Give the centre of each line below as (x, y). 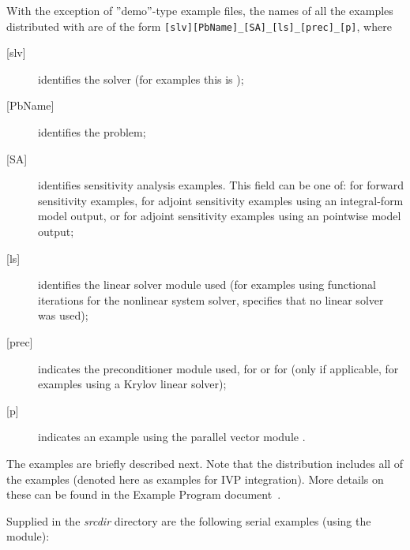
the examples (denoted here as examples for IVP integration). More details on (195, 479)
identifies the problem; (92, 132)
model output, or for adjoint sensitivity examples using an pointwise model (220, 216)
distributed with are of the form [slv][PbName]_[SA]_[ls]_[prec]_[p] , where (199, 26)
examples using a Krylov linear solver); (132, 384)
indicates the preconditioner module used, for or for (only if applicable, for (218, 368)
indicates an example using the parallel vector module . (172, 437)
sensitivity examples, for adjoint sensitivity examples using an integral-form (221, 200)
